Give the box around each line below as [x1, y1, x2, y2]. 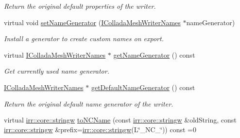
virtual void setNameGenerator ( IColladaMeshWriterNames [4, 17, 181, 27]
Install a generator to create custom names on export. [4, 33, 164, 44]
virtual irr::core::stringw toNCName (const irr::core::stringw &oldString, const [4, 115, 237, 125]
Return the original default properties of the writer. [4, 1, 156, 11]
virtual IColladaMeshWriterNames [4, 49, 106, 60]
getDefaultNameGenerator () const [91, 82, 195, 92]
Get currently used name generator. [4, 66, 109, 76]
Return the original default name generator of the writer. [4, 98, 173, 108]
